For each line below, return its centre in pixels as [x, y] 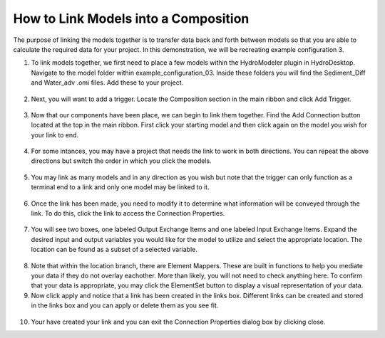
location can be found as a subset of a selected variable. [114, 250]
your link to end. [55, 134]
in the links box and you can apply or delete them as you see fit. [125, 305]
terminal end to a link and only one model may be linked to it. [120, 187]
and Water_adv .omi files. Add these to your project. [107, 83]
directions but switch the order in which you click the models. [121, 161]
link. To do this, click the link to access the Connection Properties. [128, 213]
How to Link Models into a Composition [131, 19]
